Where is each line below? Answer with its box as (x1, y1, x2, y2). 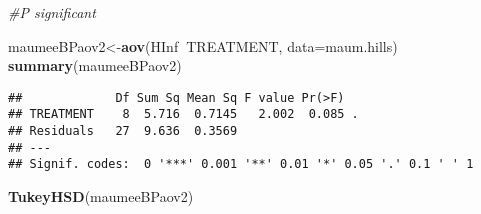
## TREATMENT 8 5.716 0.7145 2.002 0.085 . (8, 107, 359, 122)
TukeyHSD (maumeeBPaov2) (8, 186, 194, 207)
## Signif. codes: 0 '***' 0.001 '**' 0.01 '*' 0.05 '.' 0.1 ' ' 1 (8, 157, 474, 172)
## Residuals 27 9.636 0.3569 (8, 124, 238, 139)
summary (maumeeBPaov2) (8, 55, 182, 76)
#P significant (8, 2, 96, 22)
